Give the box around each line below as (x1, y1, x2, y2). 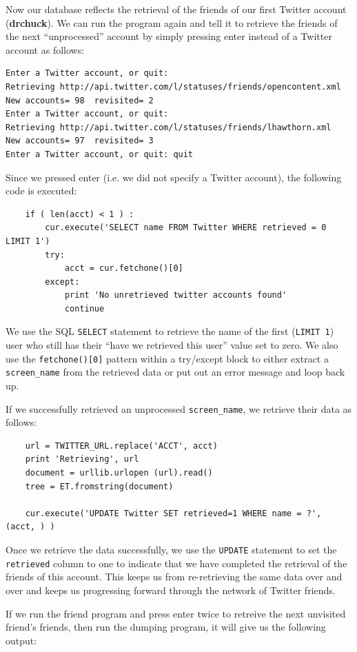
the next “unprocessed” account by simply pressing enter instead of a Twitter (6, 29, 332, 43)
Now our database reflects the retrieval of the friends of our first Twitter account (6, 2, 347, 16)
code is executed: (6, 183, 77, 198)
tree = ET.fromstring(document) (25, 481, 174, 491)
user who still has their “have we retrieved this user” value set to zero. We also (6, 338, 338, 352)
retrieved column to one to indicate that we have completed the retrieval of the (6, 556, 347, 570)
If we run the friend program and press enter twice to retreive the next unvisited (6, 606, 346, 620)
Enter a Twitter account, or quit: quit (6, 149, 194, 159)
